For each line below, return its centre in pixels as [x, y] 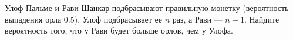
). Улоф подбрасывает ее [118, 19]
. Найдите [262, 19]
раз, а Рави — [197, 19]
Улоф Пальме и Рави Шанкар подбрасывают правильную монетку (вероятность [147, 8]
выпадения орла [33, 19]
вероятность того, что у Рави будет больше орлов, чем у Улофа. [119, 30]
